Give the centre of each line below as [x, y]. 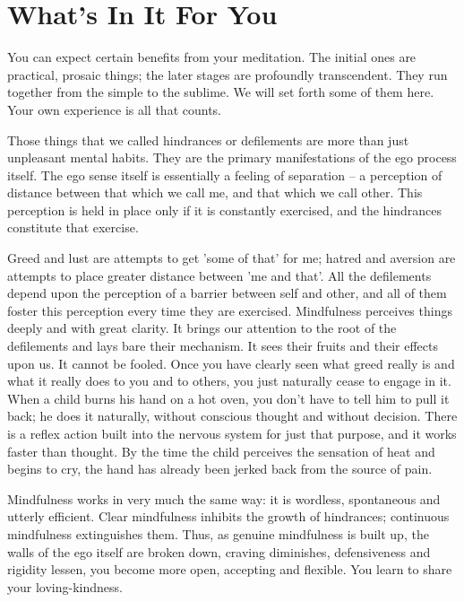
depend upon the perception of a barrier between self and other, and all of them [227, 293]
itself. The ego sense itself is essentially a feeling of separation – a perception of [225, 174]
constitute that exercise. [73, 227]
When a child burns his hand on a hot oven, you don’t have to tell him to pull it [228, 398]
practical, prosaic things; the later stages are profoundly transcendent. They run [228, 74]
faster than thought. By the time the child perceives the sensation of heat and [221, 451]
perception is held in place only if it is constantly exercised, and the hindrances [225, 209]
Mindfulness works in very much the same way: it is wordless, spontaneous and [224, 498]
